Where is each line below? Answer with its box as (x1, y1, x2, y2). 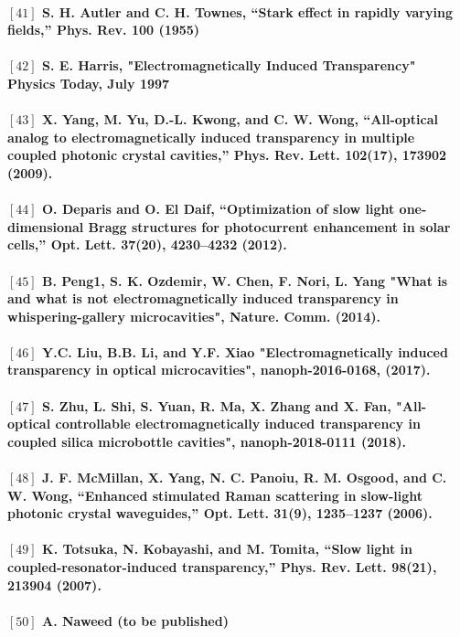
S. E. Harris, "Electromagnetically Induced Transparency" (42, 56, 416, 75)
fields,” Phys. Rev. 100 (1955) (7, 20, 200, 39)
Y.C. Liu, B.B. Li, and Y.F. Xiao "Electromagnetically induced (42, 342, 448, 361)
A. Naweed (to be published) (42, 610, 229, 630)
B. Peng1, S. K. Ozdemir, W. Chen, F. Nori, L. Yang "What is (42, 271, 448, 290)
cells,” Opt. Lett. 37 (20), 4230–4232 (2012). (7, 235, 287, 254)
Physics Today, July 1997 (7, 73, 170, 92)
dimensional (7, 217, 84, 236)
